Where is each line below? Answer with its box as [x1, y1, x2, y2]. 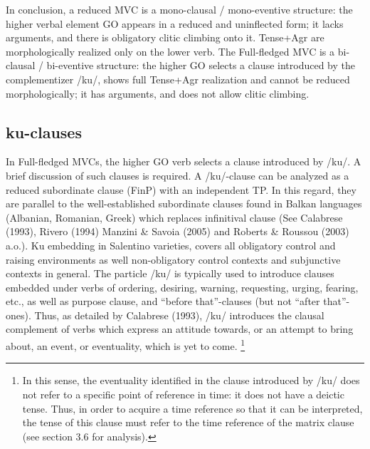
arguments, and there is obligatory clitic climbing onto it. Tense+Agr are [6, 30, 324, 45]
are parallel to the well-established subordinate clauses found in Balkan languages [6, 196, 362, 211]
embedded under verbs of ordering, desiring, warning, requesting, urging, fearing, [6, 279, 359, 294]
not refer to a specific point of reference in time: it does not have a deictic [22, 386, 344, 401]
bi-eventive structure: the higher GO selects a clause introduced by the [46, 58, 355, 73]
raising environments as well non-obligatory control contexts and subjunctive [6, 252, 341, 267]
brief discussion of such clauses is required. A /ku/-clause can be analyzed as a [6, 167, 349, 182]
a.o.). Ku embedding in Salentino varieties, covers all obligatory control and [6, 237, 336, 252]
